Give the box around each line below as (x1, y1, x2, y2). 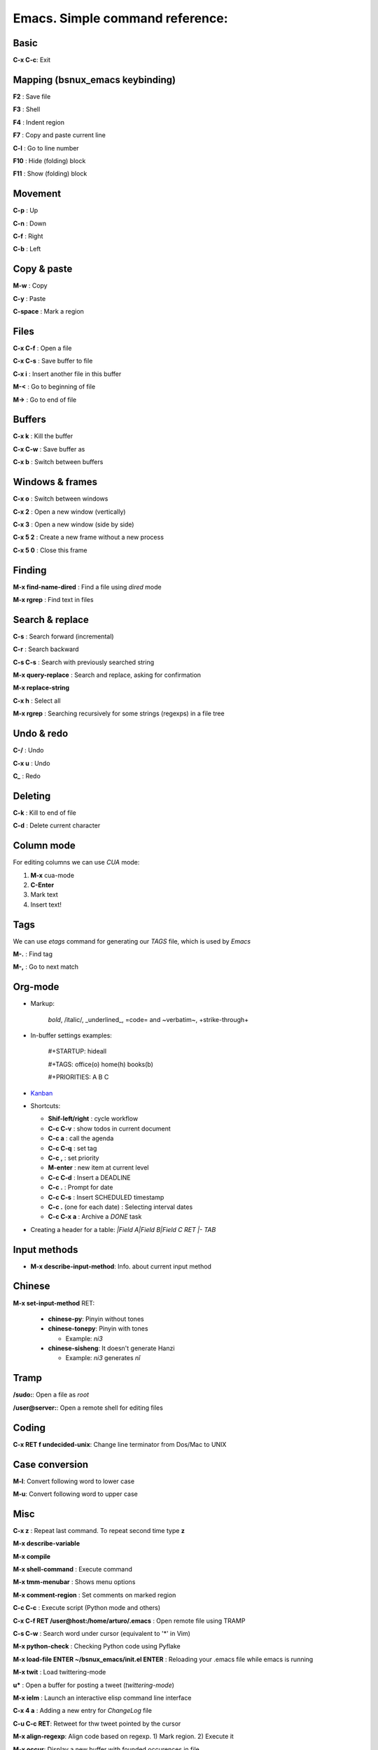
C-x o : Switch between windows (13, 494, 108, 503)
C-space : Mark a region (13, 307, 84, 316)
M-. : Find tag (13, 950, 52, 958)
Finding (13, 564, 47, 576)
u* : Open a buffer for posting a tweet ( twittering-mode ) (13, 1681, 175, 1689)
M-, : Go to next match (13, 962, 79, 971)
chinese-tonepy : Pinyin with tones (48, 1324, 148, 1333)
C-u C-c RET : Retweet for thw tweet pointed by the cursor (13, 1719, 181, 1728)
